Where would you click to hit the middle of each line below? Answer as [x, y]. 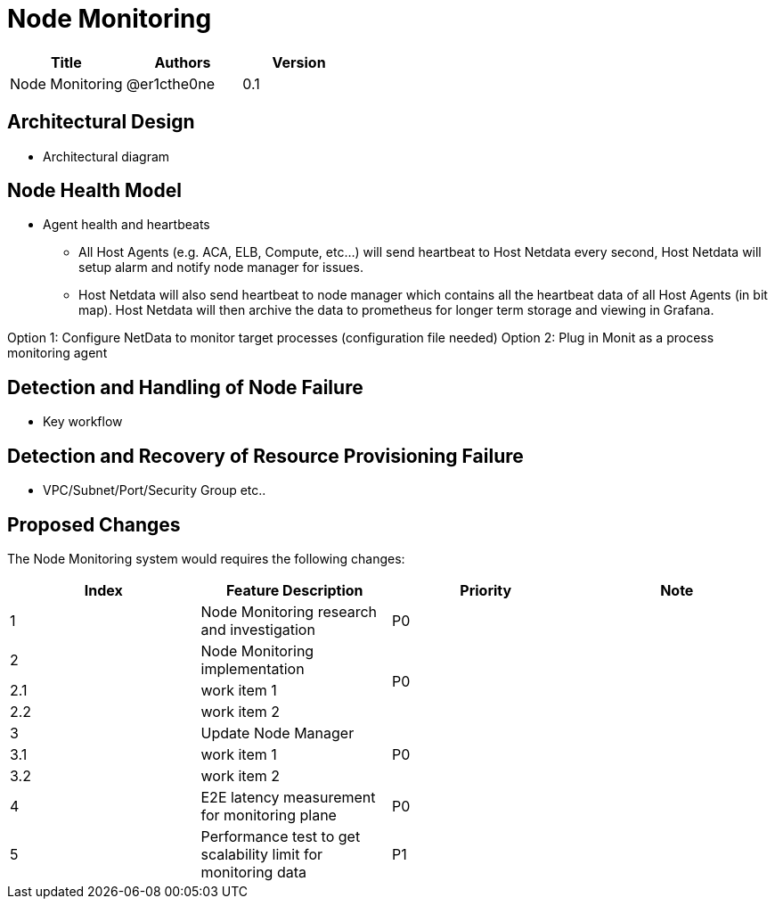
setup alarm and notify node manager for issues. [221, 268]
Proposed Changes [94, 524]
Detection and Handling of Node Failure [185, 387]
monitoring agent [57, 353]
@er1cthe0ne [170, 83]
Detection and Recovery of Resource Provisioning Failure [265, 456]
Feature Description [294, 590]
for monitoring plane [269, 815]
